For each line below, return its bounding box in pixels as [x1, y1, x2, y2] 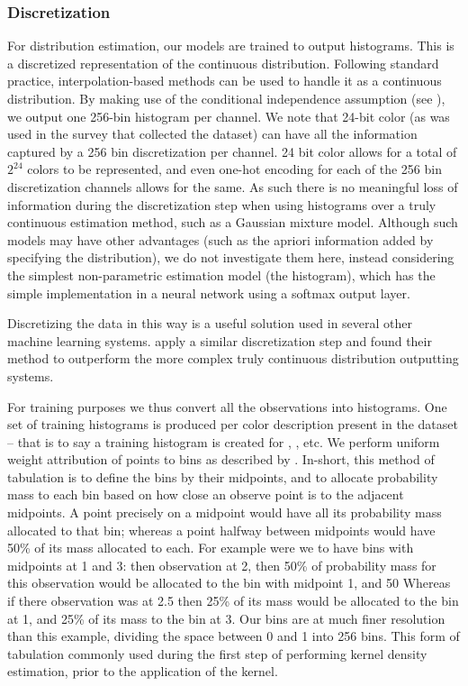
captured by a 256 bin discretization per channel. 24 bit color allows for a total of [7, 142, 457, 160]
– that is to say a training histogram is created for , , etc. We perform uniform [7, 432, 440, 451]
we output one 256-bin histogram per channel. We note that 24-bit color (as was [7, 106, 450, 125]
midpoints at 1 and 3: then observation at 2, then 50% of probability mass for [7, 555, 436, 574]
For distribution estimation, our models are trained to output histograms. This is [7, 36, 454, 55]
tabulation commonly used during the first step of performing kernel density [7, 644, 427, 663]
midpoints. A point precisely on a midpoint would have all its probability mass [7, 503, 442, 522]
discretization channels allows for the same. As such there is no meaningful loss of [7, 177, 458, 196]
